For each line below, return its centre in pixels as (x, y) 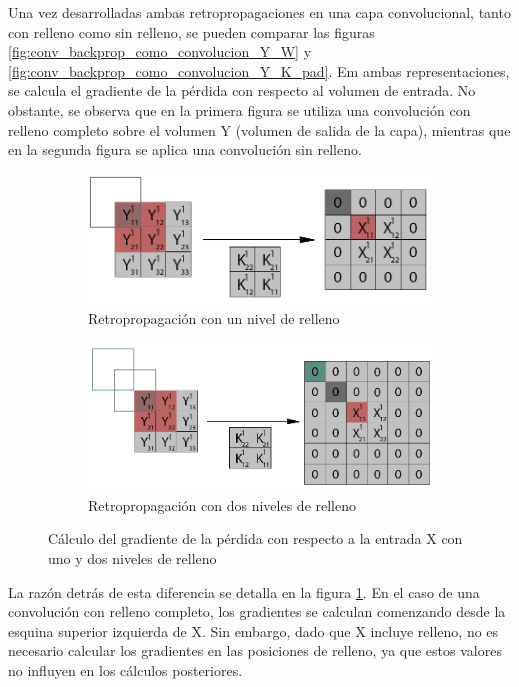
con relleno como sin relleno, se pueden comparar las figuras (191, 31)
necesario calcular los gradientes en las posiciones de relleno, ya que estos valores (255, 650)
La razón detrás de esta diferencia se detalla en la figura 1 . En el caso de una (244, 591)
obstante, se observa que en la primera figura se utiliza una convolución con (239, 109)
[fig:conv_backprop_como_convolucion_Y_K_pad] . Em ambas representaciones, (259, 70)
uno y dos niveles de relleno (132, 558)
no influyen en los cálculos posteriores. (125, 670)
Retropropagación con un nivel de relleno (214, 318)
